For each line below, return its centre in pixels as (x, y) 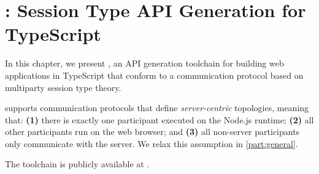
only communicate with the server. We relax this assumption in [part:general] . (152, 143)
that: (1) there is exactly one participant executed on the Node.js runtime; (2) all (159, 119)
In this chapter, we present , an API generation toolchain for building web (144, 63)
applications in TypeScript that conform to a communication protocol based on (154, 75)
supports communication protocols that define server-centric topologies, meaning (157, 108)
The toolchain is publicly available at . (77, 164)
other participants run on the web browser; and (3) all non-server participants (152, 132)
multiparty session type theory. (63, 87)
